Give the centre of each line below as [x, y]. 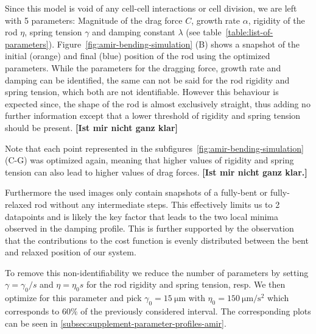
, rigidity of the [276, 20]
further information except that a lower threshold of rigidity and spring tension [153, 115]
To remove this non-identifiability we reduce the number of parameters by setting [157, 272]
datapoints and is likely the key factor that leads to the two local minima [142, 216]
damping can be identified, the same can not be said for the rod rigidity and [147, 80]
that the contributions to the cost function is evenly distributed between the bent [157, 240]
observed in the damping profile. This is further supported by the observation [149, 228]
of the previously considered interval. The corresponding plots [196, 311]
